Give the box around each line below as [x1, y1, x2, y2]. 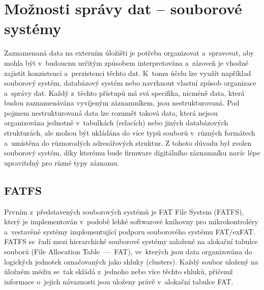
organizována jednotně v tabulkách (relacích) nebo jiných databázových [4, 117, 228, 128]
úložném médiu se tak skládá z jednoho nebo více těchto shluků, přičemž [4, 266, 233, 277]
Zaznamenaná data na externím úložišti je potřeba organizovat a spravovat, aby [4, 47, 254, 58]
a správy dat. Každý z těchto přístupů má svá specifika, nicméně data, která [4, 87, 245, 98]
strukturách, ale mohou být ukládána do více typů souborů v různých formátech [4, 127, 255, 138]
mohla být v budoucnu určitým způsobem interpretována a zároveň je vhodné [4, 57, 249, 68]
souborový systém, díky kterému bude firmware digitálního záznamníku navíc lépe [4, 147, 260, 158]
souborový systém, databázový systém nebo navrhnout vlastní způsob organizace [4, 77, 256, 88]
